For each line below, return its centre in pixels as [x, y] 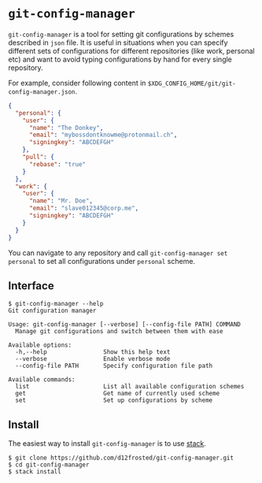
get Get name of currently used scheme [118, 394]
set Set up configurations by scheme [114, 400]
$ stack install [35, 472]
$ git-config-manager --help [56, 304]
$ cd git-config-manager [49, 465]
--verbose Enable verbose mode [93, 359]
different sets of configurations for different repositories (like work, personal [131, 50]
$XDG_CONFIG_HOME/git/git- [192, 84]
